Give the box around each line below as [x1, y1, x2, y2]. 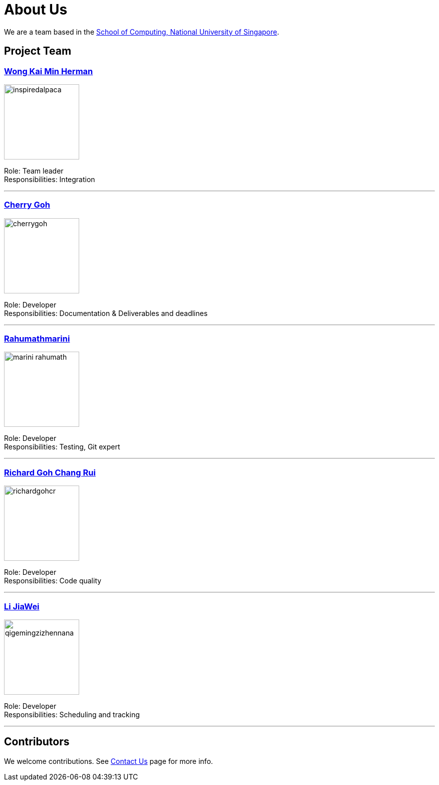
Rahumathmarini [4, 334, 70, 344]
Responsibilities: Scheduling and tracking [4, 710, 140, 719]
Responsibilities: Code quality [4, 576, 102, 585]
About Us [4, 1, 68, 18]
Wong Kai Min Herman [4, 66, 93, 76]
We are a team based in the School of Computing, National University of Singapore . [4, 27, 280, 36]
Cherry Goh [4, 200, 50, 210]
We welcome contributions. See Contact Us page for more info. [4, 756, 213, 765]
